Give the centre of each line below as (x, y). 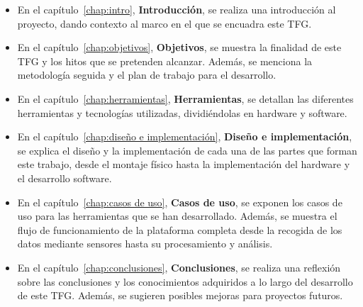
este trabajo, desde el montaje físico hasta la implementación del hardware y (184, 164)
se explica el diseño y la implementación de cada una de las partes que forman (187, 150)
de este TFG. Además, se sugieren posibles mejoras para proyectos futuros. (180, 295)
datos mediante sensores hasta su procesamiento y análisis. (145, 244)
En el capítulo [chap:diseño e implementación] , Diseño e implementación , (185, 136)
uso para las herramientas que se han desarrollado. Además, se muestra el (177, 216)
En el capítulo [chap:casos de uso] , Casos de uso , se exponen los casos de (180, 202)
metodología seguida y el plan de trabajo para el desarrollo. (147, 75)
